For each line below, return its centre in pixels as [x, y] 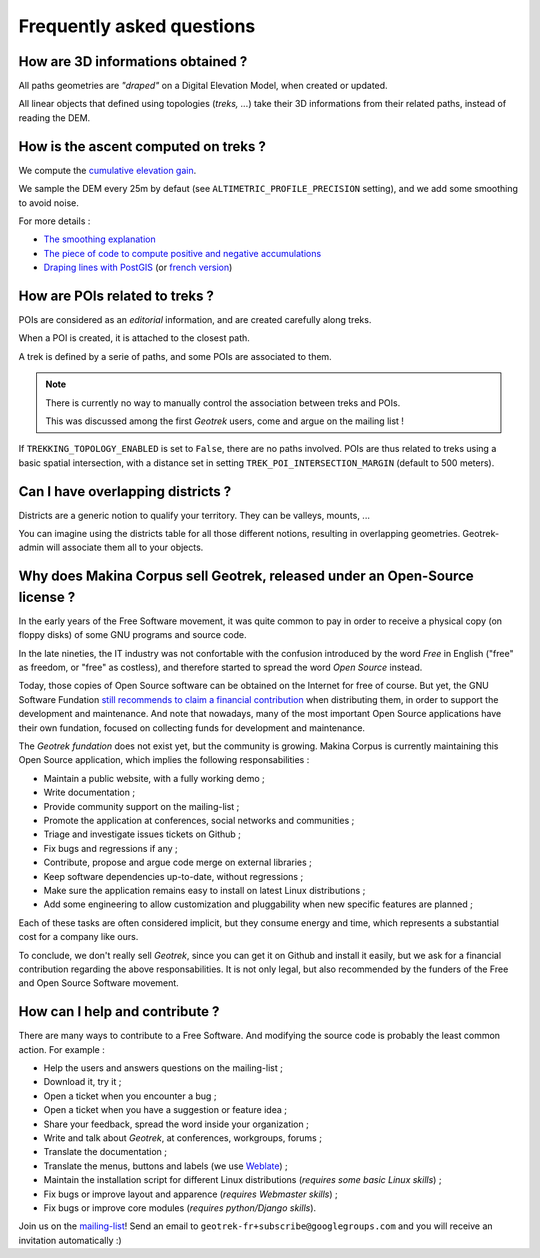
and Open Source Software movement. [98, 983]
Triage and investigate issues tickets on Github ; [142, 834]
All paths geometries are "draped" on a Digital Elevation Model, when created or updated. [203, 86]
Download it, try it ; [82, 1082]
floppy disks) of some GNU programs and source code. [132, 635]
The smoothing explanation [99, 239]
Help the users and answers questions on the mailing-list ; [163, 1067]
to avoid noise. [48, 202]
